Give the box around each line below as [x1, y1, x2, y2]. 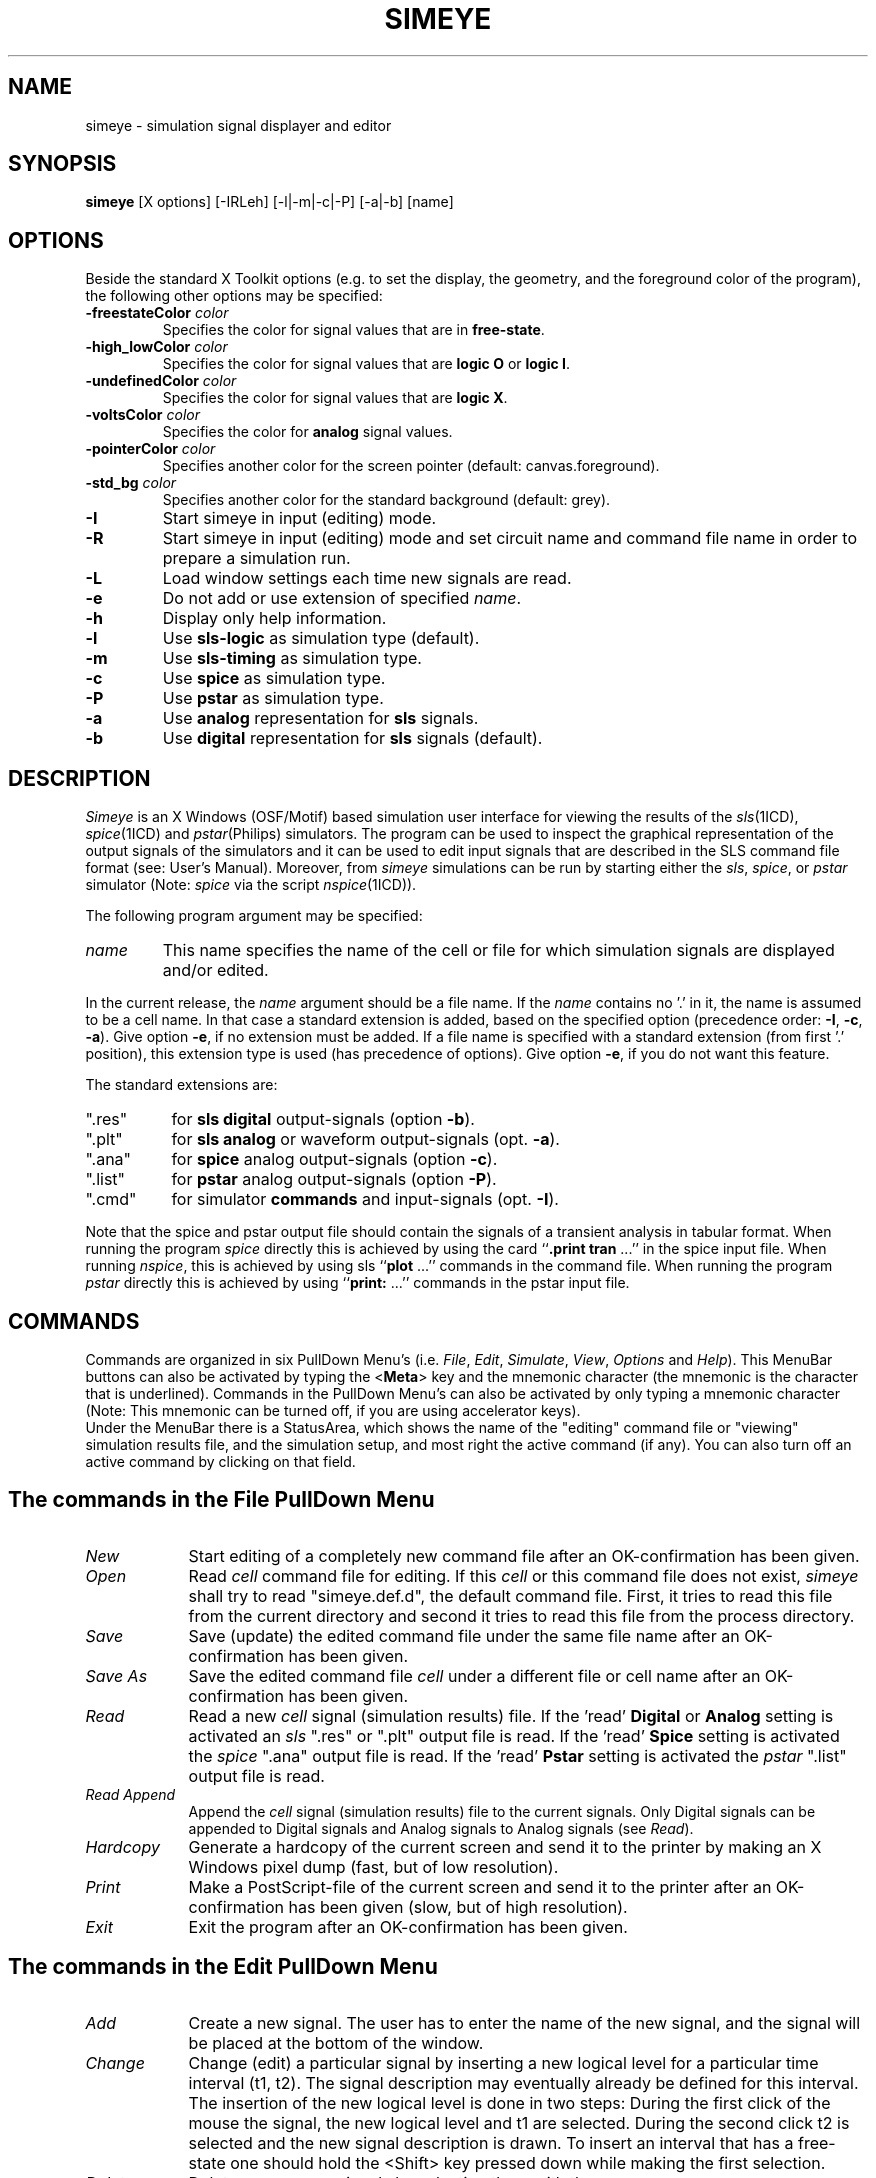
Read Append [85, 1785, 176, 1803]
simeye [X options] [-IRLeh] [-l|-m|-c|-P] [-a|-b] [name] [85, 193, 454, 211]
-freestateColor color [85, 304, 229, 322]
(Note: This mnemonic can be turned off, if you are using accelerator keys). [85, 1401, 581, 1419]
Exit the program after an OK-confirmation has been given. [188, 1916, 628, 1937]
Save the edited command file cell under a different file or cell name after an [188, 1665, 761, 1686]
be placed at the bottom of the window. [188, 2032, 484, 2053]
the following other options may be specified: [85, 287, 383, 305]
